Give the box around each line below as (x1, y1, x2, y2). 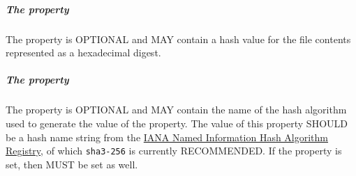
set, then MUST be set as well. (6, 157, 138, 171)
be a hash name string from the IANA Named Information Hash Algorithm (6, 129, 329, 144)
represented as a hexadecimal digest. (6, 45, 161, 60)
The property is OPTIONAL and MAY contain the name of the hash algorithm (6, 102, 347, 117)
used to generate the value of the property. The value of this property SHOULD (6, 115, 348, 130)
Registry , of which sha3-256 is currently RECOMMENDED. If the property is (6, 143, 342, 158)
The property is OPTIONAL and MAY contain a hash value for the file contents (6, 31, 351, 46)
